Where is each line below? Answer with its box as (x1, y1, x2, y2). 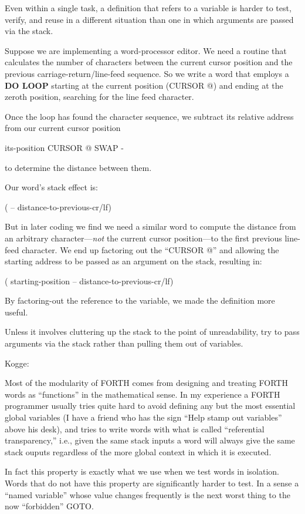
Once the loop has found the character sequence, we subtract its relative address (5, 110, 294, 122)
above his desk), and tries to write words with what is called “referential (5, 422, 265, 435)
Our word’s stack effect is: (5, 181, 98, 193)
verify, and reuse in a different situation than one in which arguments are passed (5, 13, 294, 25)
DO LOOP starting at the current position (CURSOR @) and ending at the (5, 79, 283, 91)
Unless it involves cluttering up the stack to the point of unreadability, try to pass (5, 325, 300, 338)
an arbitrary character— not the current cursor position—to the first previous (5, 231, 282, 244)
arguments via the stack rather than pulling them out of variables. (5, 337, 243, 350)
